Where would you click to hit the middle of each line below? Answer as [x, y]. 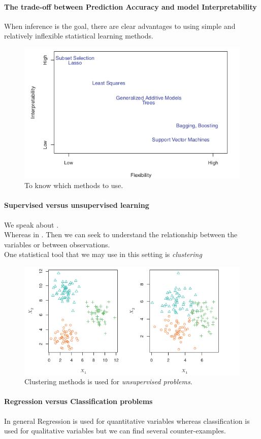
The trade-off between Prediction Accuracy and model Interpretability [130, 6]
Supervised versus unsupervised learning [77, 205]
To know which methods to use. [74, 185]
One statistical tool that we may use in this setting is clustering [103, 254]
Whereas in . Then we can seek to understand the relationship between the [121, 234]
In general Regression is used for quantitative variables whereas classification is [127, 420]
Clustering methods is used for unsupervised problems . [108, 381]
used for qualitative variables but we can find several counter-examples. [115, 431]
